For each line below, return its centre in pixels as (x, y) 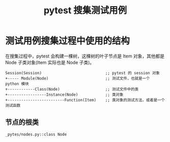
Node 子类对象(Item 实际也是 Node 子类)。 (50, 62)
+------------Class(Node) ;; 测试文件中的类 (72, 89)
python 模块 (17, 84)
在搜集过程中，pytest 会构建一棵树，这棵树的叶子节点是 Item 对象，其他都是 (85, 56)
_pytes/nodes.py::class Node (36, 134)
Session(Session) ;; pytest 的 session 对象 (82, 73)
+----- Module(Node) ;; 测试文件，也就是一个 (78, 78)
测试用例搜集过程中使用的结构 (68, 41)
